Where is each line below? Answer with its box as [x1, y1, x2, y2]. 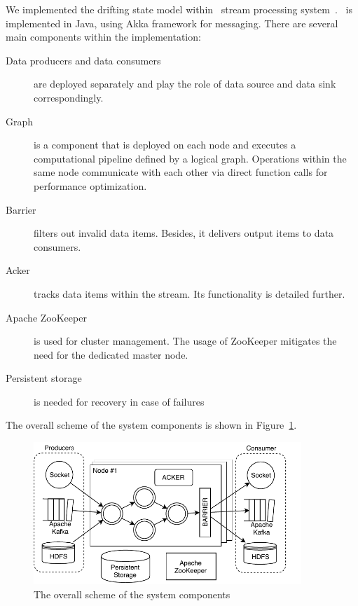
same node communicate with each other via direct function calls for [34, 165, 328, 179]
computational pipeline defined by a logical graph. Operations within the [34, 151, 347, 165]
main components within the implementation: [6, 29, 201, 44]
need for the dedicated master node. [34, 347, 188, 361]
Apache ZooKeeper [6, 310, 87, 324]
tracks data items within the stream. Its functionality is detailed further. [34, 286, 345, 301]
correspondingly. [34, 90, 104, 104]
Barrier [6, 202, 36, 216]
